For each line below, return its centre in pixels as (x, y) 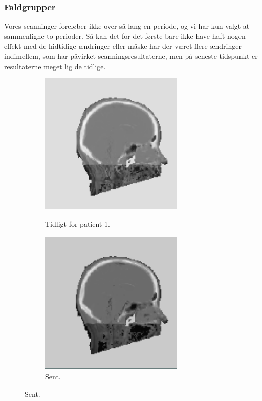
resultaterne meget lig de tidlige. (55, 66)
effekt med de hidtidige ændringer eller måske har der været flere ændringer (123, 46)
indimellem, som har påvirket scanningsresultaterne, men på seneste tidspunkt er (131, 56)
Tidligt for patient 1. (78, 224)
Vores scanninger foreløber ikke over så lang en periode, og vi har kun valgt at (127, 26)
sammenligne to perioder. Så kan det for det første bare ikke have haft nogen (125, 36)
